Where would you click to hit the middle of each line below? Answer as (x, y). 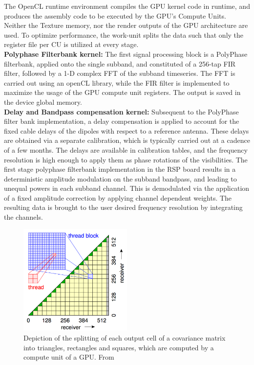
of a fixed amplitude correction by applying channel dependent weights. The (118, 197)
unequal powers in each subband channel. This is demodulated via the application (127, 188)
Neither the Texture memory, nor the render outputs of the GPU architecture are (126, 25)
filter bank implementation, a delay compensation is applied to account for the (122, 121)
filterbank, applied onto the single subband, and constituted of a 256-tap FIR (120, 63)
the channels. (23, 217)
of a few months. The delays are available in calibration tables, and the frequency (126, 149)
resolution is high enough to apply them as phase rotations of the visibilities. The (126, 159)
